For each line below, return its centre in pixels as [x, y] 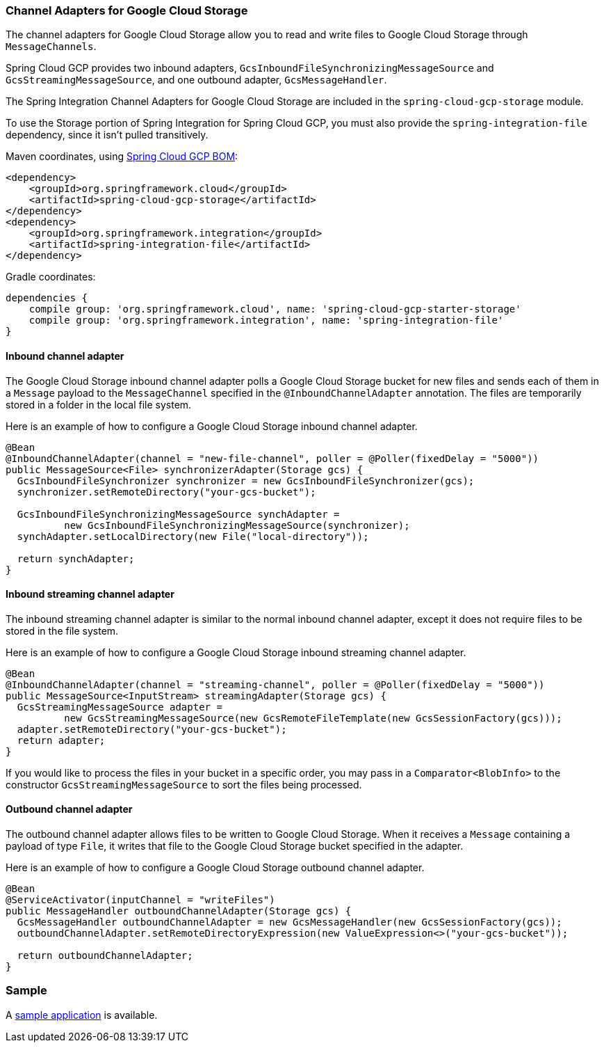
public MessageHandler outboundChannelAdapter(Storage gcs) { [179, 911]
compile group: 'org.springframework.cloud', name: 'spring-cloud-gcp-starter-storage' [275, 309]
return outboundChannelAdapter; [105, 956]
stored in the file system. [62, 630]
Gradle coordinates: [51, 277]
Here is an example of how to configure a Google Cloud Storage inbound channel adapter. [212, 426]
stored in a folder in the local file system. [99, 404]
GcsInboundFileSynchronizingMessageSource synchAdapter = [178, 514]
